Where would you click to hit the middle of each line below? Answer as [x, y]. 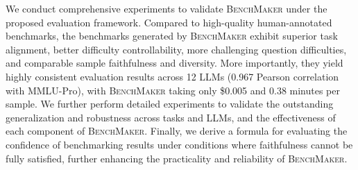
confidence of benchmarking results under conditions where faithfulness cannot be [179, 144]
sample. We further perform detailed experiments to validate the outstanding [170, 104]
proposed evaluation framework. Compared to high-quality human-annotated [169, 22]
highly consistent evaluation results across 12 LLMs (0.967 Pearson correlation [172, 76]
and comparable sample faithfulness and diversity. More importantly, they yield [174, 63]
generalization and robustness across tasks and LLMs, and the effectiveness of [171, 117]
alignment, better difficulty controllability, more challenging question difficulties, [176, 49]
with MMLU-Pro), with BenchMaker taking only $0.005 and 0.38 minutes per [173, 90]
